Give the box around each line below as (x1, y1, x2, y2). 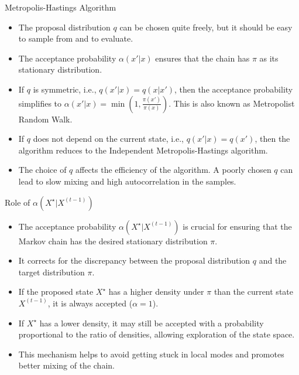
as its (259, 52, 279, 64)
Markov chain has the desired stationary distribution (18, 234, 208, 247)
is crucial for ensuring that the (183, 220, 292, 232)
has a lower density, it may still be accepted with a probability (39, 316, 264, 329)
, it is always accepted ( (47, 296, 133, 309)
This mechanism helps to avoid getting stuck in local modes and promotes (18, 347, 284, 360)
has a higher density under (108, 285, 204, 298)
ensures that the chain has (155, 52, 250, 64)
